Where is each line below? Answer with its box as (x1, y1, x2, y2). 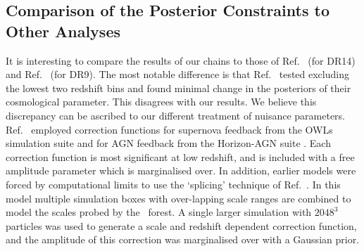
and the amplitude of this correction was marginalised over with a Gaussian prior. (6, 232, 360, 247)
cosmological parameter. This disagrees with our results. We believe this (6, 94, 317, 109)
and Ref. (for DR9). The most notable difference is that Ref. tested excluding (6, 67, 349, 82)
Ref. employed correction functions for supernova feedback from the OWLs (6, 122, 333, 136)
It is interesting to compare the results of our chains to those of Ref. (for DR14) (6, 53, 356, 67)
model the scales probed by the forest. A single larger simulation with (6, 205, 312, 219)
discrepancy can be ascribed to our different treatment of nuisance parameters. (6, 108, 346, 122)
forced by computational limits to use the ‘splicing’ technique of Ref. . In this (6, 176, 341, 191)
